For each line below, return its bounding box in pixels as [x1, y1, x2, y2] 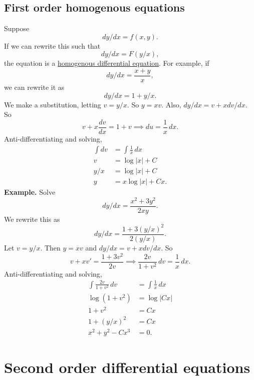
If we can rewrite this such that [4, 40, 101, 51]
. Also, [161, 99, 181, 109]
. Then [40, 242, 61, 253]
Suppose [4, 23, 30, 34]
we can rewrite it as [4, 82, 65, 92]
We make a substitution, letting [4, 99, 101, 109]
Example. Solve [4, 187, 56, 197]
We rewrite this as [4, 213, 60, 224]
